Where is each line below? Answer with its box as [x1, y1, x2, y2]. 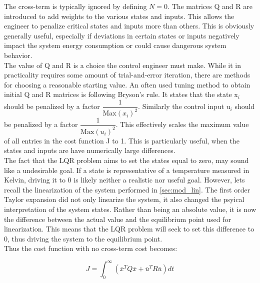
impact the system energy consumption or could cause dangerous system [4, 40, 226, 50]
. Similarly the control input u [138, 101, 230, 111]
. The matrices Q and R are [167, 1, 252, 11]
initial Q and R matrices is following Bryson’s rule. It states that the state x [4, 89, 238, 99]
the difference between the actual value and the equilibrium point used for [4, 213, 231, 224]
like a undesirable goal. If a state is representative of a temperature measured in [4, 164, 249, 175]
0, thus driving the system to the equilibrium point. [4, 233, 162, 243]
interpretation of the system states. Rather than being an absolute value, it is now [4, 203, 256, 214]
